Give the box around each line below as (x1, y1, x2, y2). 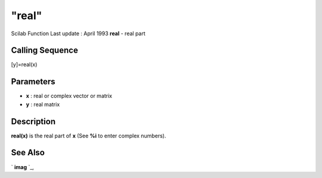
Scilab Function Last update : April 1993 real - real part (11, 30, 145, 37)
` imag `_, (11, 163, 34, 170)
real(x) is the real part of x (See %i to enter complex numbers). (11, 132, 166, 139)
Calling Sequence (11, 45, 79, 56)
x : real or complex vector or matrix (26, 93, 113, 100)
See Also (11, 148, 45, 158)
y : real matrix (26, 100, 60, 108)
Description (11, 116, 56, 127)
